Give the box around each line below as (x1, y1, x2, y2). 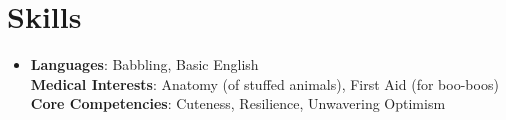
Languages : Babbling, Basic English (30, 54, 259, 75)
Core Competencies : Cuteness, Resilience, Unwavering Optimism (30, 93, 446, 114)
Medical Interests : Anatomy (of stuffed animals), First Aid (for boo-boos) (30, 73, 499, 94)
